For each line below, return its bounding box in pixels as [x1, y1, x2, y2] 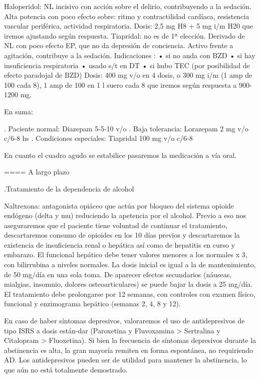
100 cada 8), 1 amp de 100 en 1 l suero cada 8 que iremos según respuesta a [4, 79, 237, 90]
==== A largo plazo [4, 166, 70, 177]
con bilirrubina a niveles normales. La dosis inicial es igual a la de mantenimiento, [4, 259, 256, 270]
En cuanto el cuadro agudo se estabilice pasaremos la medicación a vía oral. [4, 149, 237, 160]
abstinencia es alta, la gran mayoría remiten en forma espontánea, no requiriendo [4, 344, 253, 355]
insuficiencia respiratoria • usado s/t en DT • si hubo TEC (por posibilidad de [4, 60, 250, 70]
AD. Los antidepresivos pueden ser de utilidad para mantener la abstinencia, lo [4, 354, 247, 365]
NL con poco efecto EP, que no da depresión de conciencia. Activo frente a [4, 40, 233, 51]
